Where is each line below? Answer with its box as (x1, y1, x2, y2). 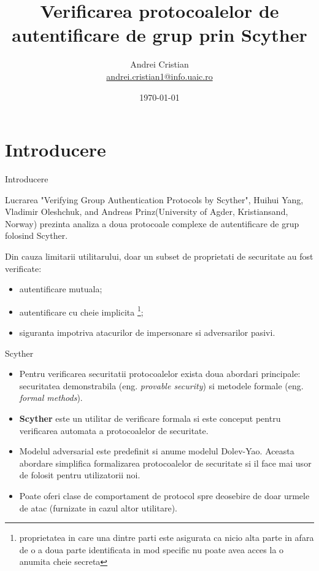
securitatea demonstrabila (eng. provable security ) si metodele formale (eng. (19, 379, 304, 392)
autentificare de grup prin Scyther (12, 22, 307, 47)
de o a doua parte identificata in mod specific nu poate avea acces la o (19, 543, 284, 556)
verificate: (5, 262, 42, 274)
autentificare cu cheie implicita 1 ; (19, 303, 144, 318)
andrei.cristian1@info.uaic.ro (106, 69, 213, 82)
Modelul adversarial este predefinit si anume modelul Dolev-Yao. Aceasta (19, 445, 294, 457)
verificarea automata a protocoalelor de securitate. (19, 424, 209, 437)
